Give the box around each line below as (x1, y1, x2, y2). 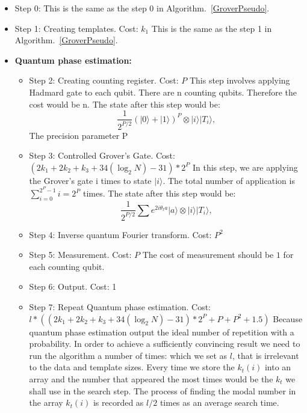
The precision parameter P (29, 129, 128, 141)
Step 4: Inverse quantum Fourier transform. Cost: (29, 228, 212, 240)
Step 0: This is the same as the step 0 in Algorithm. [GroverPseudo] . (14, 2, 270, 14)
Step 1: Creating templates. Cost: (14, 22, 138, 34)
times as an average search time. (160, 396, 279, 409)
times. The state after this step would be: (82, 187, 236, 200)
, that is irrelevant (232, 349, 299, 361)
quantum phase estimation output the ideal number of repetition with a (29, 325, 294, 338)
